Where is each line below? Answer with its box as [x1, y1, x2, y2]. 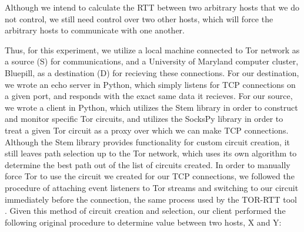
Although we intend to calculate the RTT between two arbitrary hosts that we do [5, 1, 299, 13]
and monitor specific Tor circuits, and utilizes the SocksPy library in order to [5, 112, 283, 125]
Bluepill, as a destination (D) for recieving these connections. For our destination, [5, 66, 299, 79]
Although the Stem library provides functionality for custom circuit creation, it [5, 135, 290, 148]
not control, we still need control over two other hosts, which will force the [5, 12, 273, 25]
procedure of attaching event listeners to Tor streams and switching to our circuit [5, 181, 299, 193]
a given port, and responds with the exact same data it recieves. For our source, [5, 90, 293, 102]
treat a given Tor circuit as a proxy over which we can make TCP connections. [5, 124, 289, 136]
